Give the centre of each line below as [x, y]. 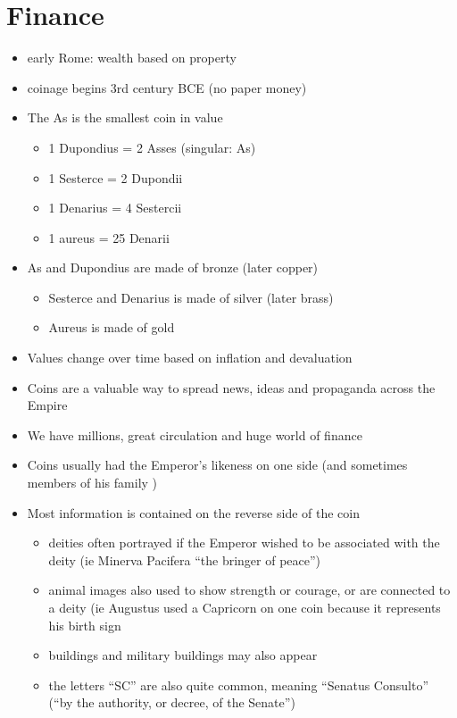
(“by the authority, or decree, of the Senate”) [172, 702]
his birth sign [85, 625]
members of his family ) [92, 483]
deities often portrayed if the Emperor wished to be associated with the [244, 543]
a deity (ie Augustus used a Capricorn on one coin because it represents [245, 607]
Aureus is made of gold [112, 327]
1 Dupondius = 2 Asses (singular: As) [152, 147]
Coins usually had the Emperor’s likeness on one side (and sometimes [217, 465]
